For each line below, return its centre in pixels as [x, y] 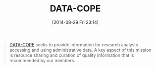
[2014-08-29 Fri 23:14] [75, 22]
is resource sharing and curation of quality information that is [72, 55]
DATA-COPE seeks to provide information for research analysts [74, 44]
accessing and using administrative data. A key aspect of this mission [80, 50]
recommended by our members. [42, 60]
